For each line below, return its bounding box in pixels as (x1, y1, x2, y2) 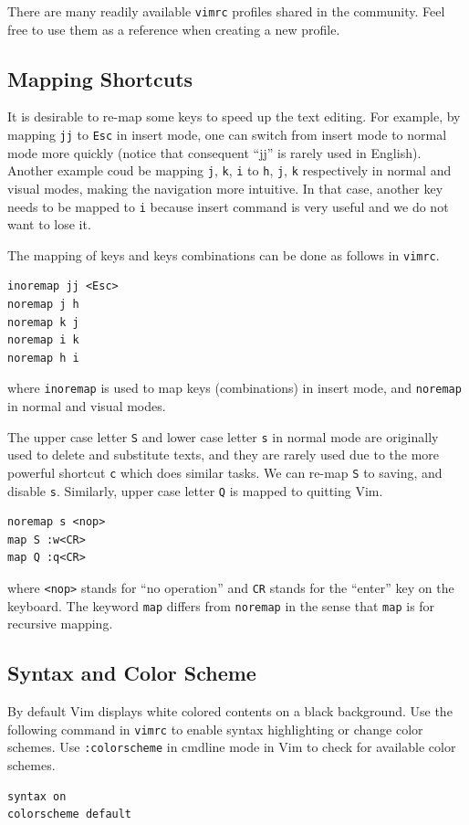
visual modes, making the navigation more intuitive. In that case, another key (7, 178, 443, 197)
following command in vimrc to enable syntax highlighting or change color (7, 719, 423, 738)
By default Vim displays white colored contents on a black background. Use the (7, 702, 453, 721)
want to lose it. (7, 215, 91, 234)
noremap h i (7, 351, 79, 365)
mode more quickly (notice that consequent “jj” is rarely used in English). (7, 143, 422, 162)
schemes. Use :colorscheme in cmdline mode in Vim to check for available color (7, 737, 456, 756)
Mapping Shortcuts (7, 64, 193, 92)
